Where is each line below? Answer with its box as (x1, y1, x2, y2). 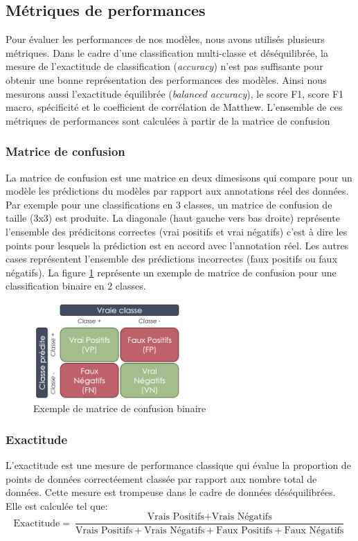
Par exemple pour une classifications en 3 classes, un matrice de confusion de (6, 197, 332, 211)
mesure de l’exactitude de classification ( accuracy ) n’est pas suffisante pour (6, 59, 323, 73)
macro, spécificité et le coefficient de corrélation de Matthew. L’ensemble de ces (6, 100, 343, 114)
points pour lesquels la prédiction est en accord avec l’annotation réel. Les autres (6, 238, 349, 252)
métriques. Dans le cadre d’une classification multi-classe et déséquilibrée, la (6, 45, 328, 60)
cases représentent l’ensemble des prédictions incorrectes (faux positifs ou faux (6, 251, 337, 266)
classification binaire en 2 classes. (6, 278, 146, 293)
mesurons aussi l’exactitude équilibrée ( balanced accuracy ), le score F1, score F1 (6, 86, 344, 100)
